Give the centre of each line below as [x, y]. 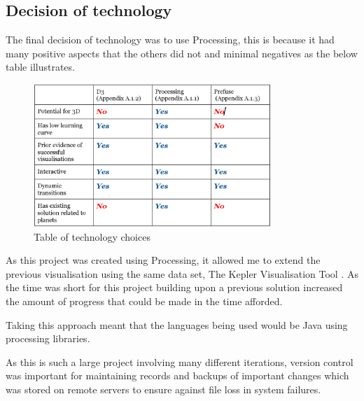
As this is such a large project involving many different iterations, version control [180, 361]
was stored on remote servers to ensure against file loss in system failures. [163, 389]
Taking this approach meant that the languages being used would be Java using [177, 324]
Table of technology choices [92, 236]
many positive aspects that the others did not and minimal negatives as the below [182, 53]
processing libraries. [48, 338]
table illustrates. [40, 67]
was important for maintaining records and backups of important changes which [177, 375]
